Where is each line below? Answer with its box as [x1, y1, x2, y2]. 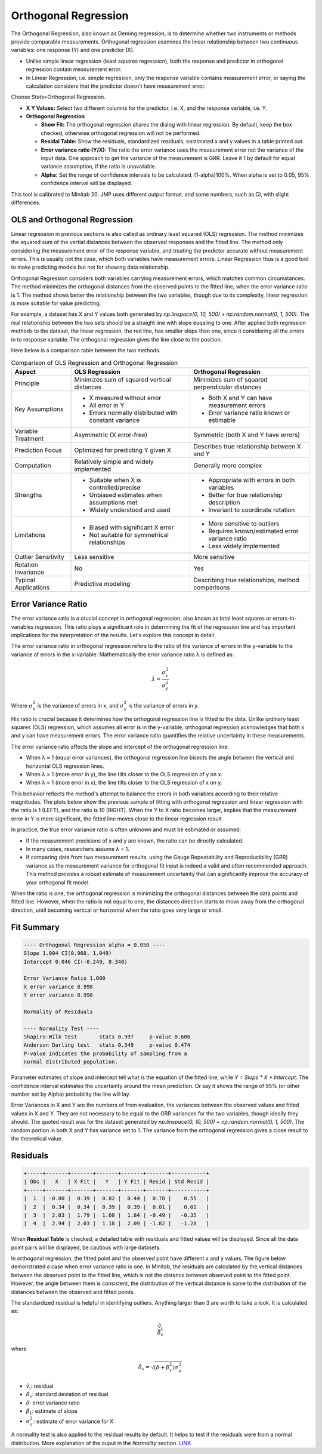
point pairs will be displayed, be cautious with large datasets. [11, 1244, 161, 1251]
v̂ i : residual [26, 1382, 54, 1391]
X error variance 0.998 [23, 983, 94, 990]
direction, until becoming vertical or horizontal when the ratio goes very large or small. [11, 906, 223, 914]
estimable [208, 416, 236, 424]
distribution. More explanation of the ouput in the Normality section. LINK [11, 1439, 191, 1446]
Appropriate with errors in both [208, 475, 295, 484]
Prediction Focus [14, 445, 62, 454]
